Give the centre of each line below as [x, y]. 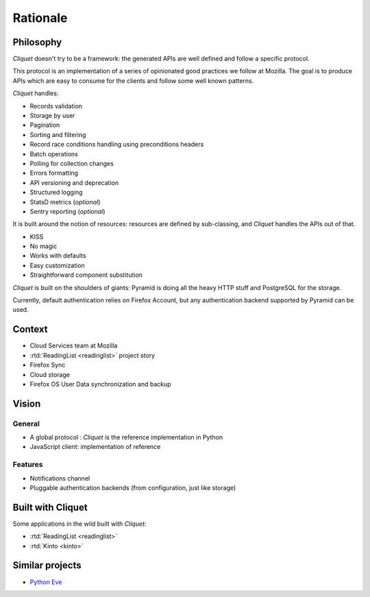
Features [28, 465]
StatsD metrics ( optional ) [65, 202]
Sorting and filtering [58, 134]
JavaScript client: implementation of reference [95, 447]
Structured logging [56, 193]
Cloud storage [50, 374]
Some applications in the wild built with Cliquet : [79, 524]
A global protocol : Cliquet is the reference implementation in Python [126, 437]
